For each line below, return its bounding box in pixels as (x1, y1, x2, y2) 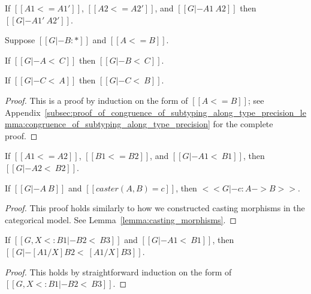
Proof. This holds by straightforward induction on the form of (5, 265, 232, 278)
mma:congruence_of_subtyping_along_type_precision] (5, 118, 210, 130)
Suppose (5, 34, 35, 46)
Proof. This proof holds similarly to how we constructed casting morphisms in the (5, 202, 305, 214)
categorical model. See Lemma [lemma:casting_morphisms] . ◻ (5, 213, 237, 226)
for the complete (213, 118, 273, 130)
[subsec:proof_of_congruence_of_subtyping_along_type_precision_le (44, 106, 306, 118)
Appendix (5, 106, 41, 118)
